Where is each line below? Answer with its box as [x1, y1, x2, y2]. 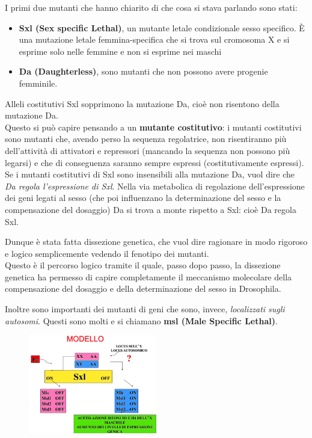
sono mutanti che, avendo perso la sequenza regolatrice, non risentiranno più [5, 132, 287, 145]
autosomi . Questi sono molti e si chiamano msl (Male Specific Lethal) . [5, 314, 278, 327]
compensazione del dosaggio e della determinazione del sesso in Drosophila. [5, 282, 281, 295]
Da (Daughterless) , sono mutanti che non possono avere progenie [19, 65, 268, 78]
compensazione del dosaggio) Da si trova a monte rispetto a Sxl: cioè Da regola [5, 203, 296, 215]
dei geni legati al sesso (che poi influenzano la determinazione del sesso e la [5, 191, 281, 204]
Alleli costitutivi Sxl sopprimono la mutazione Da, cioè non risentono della [5, 97, 280, 109]
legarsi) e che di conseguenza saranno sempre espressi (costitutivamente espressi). [5, 156, 304, 168]
